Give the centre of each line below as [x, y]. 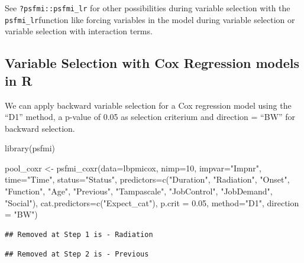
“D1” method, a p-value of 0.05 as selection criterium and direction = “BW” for [150, 117]
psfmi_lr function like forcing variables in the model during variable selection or [150, 19]
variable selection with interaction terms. [79, 31]
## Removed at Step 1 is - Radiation [79, 234]
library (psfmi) [30, 148]
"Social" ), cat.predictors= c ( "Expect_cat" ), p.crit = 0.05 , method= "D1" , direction [152, 202]
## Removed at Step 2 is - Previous [77, 254]
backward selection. [40, 128]
